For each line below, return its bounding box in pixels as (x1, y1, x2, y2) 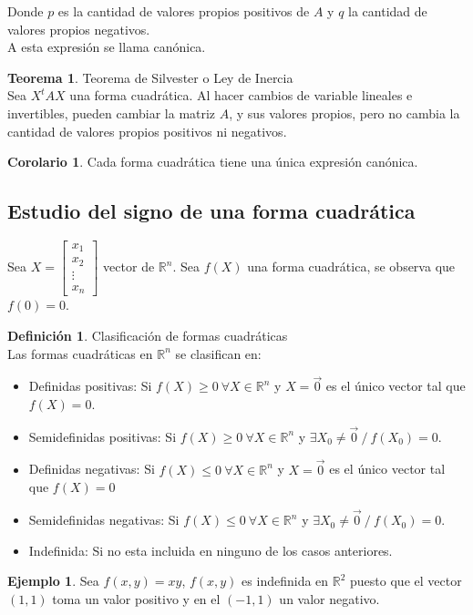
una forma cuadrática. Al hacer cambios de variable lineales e (69, 86, 413, 105)
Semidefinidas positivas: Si (28, 426, 177, 446)
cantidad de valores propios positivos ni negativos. (7, 121, 287, 140)
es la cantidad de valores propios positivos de (57, 2, 310, 20)
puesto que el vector (350, 571, 462, 590)
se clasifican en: (175, 343, 262, 363)
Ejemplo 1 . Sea (7, 571, 99, 590)
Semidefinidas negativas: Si (28, 510, 180, 529)
